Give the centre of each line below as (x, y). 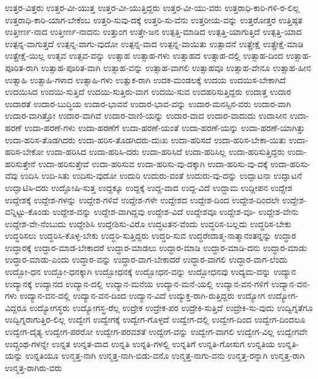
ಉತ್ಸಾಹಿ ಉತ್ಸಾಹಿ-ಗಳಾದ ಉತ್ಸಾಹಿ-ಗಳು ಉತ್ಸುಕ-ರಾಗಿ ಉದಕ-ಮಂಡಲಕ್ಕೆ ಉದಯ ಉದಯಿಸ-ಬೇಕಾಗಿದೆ (146, 79)
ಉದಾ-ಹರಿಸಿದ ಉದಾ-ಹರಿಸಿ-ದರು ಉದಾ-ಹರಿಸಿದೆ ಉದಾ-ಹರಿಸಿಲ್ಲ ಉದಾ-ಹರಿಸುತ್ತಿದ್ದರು (165, 152)
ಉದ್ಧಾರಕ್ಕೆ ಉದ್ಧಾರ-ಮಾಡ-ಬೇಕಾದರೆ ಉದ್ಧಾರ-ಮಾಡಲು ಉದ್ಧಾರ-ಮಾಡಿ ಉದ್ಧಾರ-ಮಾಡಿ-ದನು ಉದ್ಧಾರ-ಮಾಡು (156, 247)
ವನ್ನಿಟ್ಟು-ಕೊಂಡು (28, 212)
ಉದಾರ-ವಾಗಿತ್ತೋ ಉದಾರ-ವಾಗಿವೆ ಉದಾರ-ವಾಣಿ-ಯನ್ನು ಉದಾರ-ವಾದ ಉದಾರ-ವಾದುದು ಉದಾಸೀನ (146, 115)
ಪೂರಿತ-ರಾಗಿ (22, 67)
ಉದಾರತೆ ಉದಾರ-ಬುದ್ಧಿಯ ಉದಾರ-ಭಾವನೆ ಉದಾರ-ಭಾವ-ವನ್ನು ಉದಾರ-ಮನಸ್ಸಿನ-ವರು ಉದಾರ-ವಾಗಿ (148, 103)
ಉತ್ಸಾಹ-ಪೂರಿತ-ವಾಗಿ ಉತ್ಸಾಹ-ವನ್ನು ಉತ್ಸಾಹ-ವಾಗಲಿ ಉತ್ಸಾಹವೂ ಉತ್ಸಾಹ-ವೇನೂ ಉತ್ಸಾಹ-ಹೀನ (176, 67)
